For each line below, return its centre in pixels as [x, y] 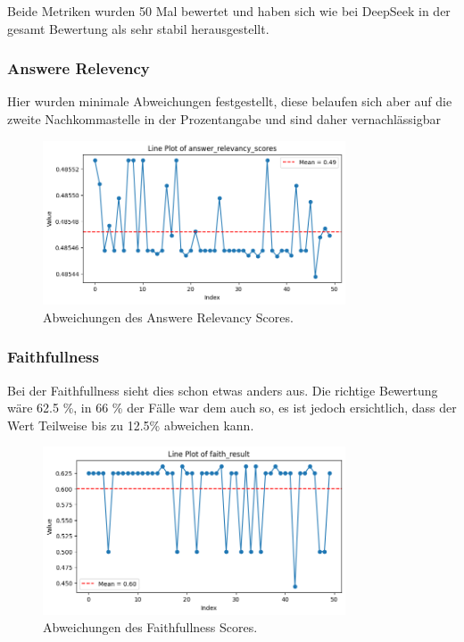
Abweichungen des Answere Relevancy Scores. [168, 317]
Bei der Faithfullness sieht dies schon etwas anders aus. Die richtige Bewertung [223, 390]
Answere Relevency [79, 68]
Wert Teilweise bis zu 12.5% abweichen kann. [131, 425]
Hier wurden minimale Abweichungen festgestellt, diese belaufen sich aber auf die [230, 101]
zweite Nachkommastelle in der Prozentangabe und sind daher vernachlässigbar [224, 119]
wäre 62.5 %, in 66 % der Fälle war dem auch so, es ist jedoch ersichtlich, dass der [232, 408]
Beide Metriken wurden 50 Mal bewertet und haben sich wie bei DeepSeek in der [229, 11]
